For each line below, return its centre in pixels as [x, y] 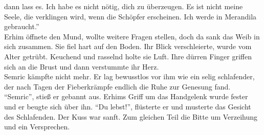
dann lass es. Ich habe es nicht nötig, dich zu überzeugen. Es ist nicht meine [124, 6]
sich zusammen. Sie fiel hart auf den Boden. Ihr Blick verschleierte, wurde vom [128, 46]
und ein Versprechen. [37, 127]
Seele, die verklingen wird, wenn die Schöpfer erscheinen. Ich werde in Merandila [130, 16]
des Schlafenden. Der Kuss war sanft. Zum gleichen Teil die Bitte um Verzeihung [131, 116]
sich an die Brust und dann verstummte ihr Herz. [82, 66]
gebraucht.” [22, 26]
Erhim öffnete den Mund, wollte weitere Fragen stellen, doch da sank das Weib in [132, 36]
